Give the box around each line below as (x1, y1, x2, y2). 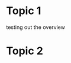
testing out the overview (6, 24, 65, 31)
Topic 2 (6, 44, 43, 58)
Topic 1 (6, 4, 41, 18)
